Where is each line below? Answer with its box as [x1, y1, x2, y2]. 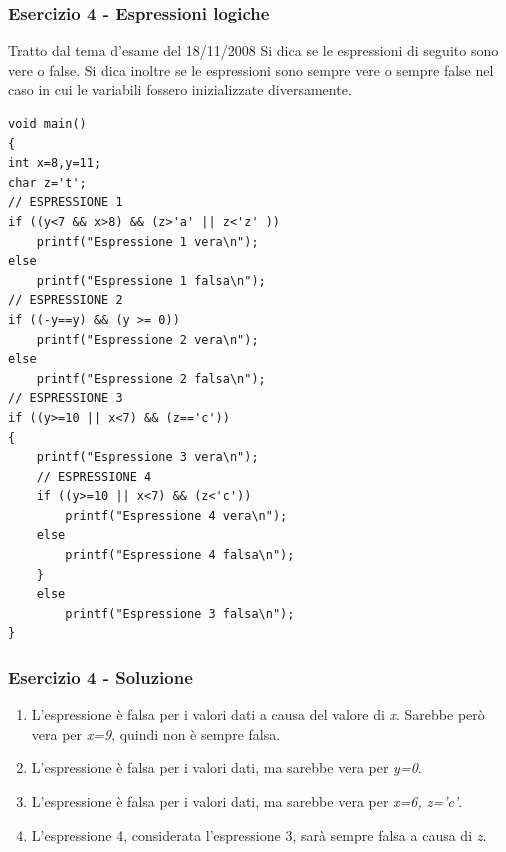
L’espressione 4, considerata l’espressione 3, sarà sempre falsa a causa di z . [31, 824, 487, 845]
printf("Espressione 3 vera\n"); [36, 450, 259, 465]
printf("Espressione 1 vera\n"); [36, 234, 259, 249]
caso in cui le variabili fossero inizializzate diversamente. [8, 79, 352, 100]
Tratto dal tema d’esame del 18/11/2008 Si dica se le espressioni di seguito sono [8, 40, 499, 61]
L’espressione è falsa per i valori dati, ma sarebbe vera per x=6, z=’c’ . [31, 791, 463, 812]
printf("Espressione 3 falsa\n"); [65, 606, 295, 621]
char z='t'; [8, 175, 87, 190]
